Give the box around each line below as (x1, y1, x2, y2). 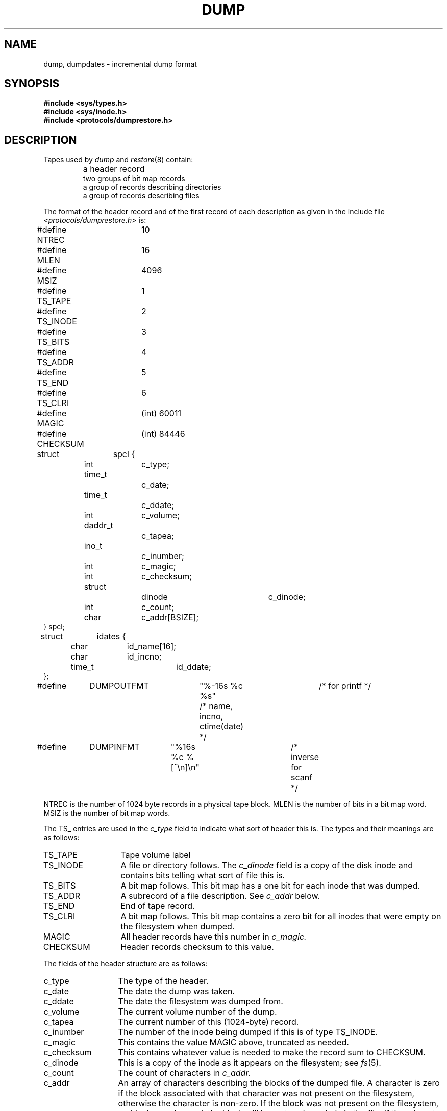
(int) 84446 (141, 428, 185, 439)
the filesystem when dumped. (120, 921, 235, 932)
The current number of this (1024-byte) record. (118, 1017, 299, 1027)
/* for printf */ (319, 680, 371, 691)
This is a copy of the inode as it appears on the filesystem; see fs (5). (118, 1057, 381, 1068)
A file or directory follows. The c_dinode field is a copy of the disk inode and (120, 860, 413, 871)
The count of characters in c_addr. (118, 1068, 251, 1078)
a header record (83, 164, 145, 174)
